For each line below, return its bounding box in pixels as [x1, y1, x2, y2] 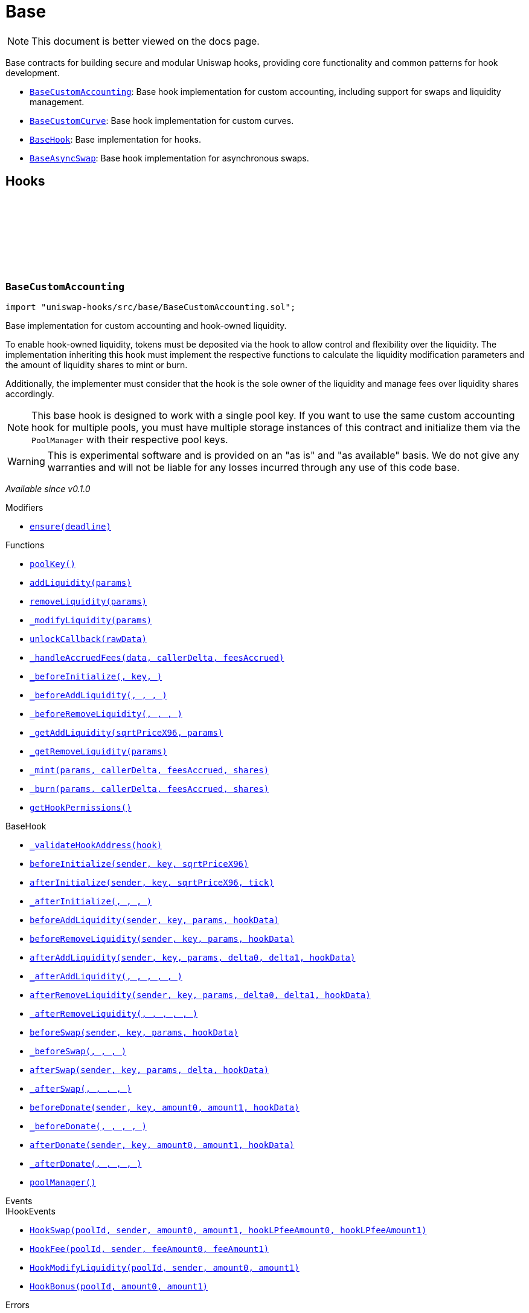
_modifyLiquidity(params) [30, 615, 152, 625]
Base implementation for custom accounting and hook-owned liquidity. [5, 320, 287, 331]
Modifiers [5, 502, 43, 513]
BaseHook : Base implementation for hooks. [30, 134, 202, 144]
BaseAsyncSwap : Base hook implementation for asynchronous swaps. [30, 152, 309, 163]
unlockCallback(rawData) [30, 634, 147, 644]
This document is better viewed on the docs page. [31, 34, 260, 47]
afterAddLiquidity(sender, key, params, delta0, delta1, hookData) [30, 952, 356, 962]
